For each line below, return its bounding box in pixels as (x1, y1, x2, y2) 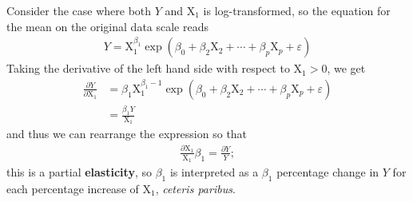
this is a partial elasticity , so (6, 163, 152, 180)
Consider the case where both (6, 2, 152, 18)
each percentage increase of (6, 180, 139, 196)
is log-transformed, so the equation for (203, 2, 391, 18)
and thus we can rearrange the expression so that (6, 125, 248, 142)
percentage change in (276, 163, 379, 180)
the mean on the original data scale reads (6, 18, 208, 34)
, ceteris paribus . (155, 180, 236, 196)
